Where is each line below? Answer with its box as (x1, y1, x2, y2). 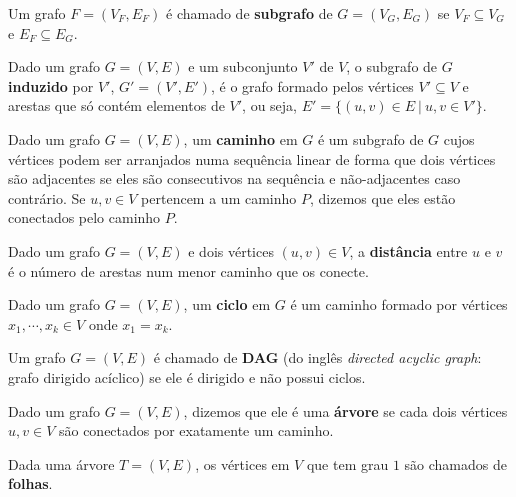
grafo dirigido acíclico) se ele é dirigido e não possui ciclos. (8, 366, 366, 387)
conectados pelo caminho (8, 207, 161, 228)
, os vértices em (195, 453, 290, 474)
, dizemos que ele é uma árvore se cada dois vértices (183, 400, 508, 421)
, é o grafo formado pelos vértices (210, 75, 414, 96)
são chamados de (404, 453, 507, 474)
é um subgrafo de (317, 128, 424, 149)
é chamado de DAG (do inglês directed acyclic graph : (153, 347, 482, 368)
